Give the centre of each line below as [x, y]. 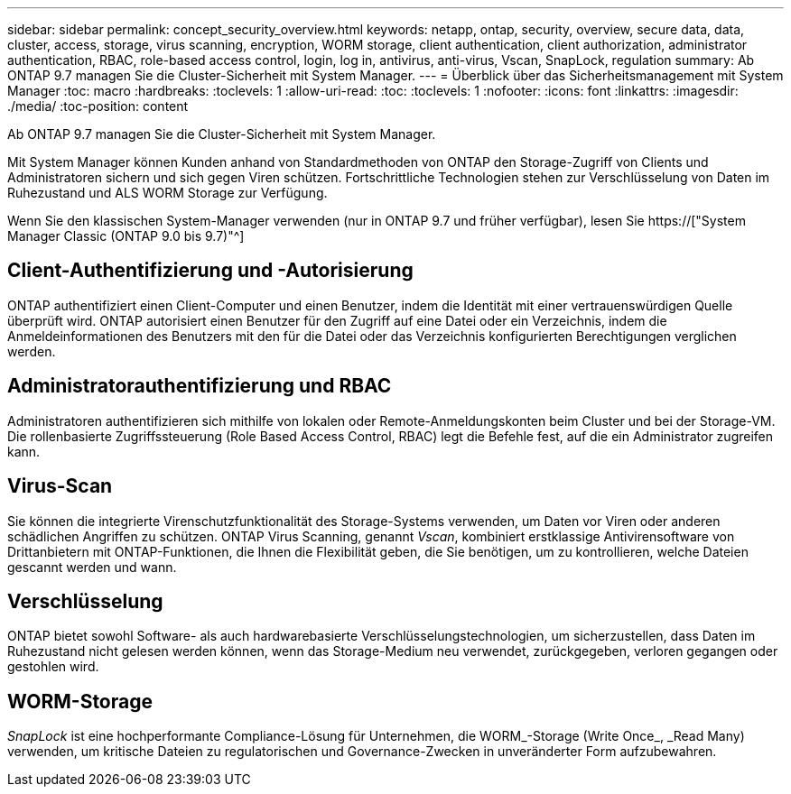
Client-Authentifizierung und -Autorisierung [210, 271]
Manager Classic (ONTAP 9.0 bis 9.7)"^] [126, 236]
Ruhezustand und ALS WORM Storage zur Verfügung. [168, 193]
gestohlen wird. [53, 667]
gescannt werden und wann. [92, 567]
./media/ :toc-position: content [98, 106]
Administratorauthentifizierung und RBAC [200, 386]
